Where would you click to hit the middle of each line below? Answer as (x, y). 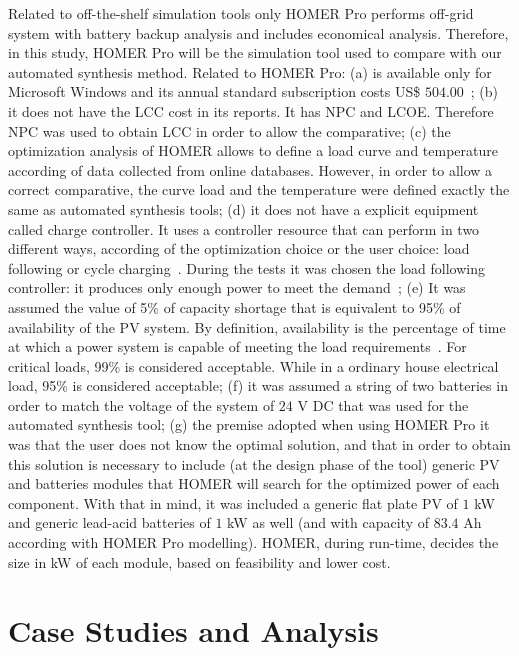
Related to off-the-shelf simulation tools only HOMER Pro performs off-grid (241, 13)
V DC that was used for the (383, 404)
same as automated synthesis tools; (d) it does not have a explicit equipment (243, 208)
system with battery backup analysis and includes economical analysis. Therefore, (258, 32)
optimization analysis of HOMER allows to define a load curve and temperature (253, 150)
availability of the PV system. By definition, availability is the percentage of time (257, 326)
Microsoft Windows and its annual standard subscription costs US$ (214, 91)
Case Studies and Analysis (193, 630)
